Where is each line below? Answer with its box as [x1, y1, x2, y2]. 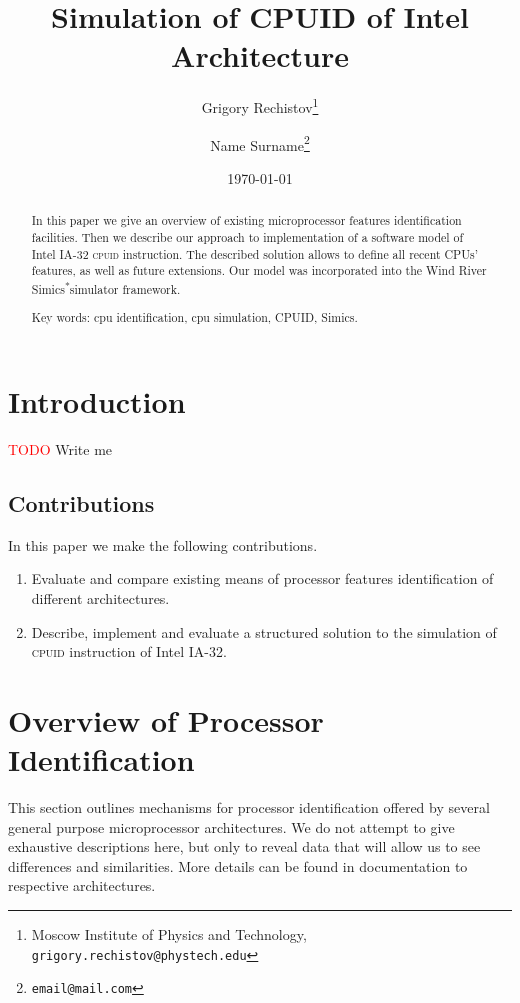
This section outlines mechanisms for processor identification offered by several [8, 797, 490, 818]
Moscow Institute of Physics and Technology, [31, 923, 307, 944]
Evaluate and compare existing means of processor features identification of [31, 568, 494, 589]
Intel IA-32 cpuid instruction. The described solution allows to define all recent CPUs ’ [31, 245, 479, 262]
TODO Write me [8, 438, 113, 459]
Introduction [8, 381, 186, 421]
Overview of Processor [8, 699, 324, 740]
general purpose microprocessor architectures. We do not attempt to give [8, 816, 455, 837]
